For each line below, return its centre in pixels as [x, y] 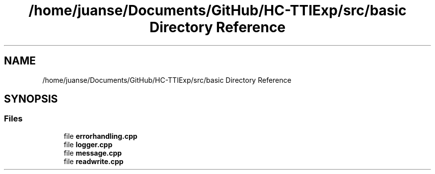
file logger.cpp [88, 144]
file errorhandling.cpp [101, 136]
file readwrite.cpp [94, 161]
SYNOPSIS [31, 99]
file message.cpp [93, 153]
